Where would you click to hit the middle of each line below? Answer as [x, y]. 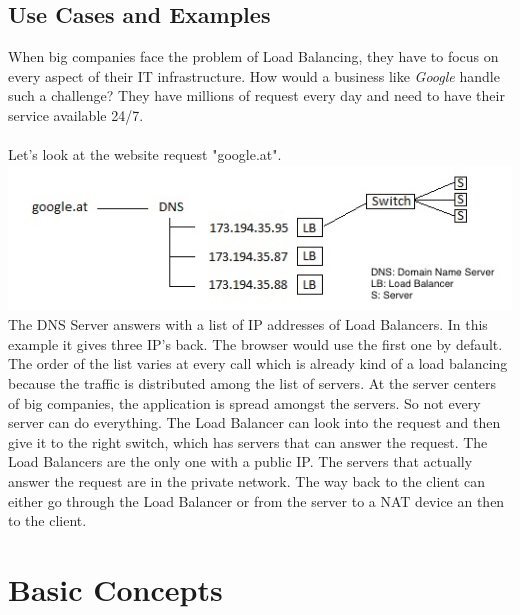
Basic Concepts [115, 588]
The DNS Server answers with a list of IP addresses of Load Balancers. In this [248, 324]
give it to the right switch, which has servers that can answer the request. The [248, 441]
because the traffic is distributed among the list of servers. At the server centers [252, 383]
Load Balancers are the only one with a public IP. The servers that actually [240, 461]
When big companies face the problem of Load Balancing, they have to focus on [253, 56]
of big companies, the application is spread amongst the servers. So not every [244, 402]
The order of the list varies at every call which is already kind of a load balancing [258, 363]
